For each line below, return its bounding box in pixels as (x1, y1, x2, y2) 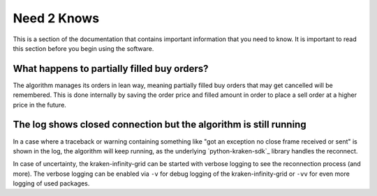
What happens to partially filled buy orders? (13, 63, 209, 75)
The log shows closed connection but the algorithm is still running (13, 119, 306, 130)
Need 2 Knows (13, 10, 100, 26)
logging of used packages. (13, 179, 90, 188)
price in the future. (13, 100, 66, 109)
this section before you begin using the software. (13, 44, 154, 52)
